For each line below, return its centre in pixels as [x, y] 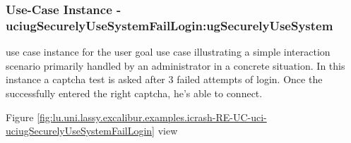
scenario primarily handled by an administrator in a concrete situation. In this [175, 65]
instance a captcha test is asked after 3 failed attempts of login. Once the [164, 79]
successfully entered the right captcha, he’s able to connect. [134, 93]
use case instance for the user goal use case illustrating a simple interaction [168, 52]
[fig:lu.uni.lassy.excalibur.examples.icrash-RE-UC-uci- [152, 117]
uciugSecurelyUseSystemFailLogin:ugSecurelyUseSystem [169, 25]
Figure [20, 117]
